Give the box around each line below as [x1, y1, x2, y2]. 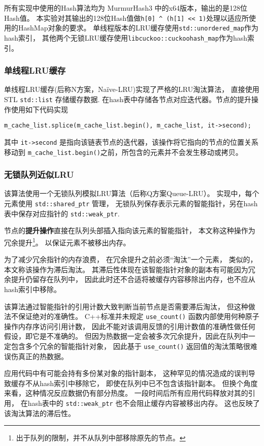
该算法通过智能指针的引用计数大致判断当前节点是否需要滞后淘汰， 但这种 [4, 301, 248, 311]
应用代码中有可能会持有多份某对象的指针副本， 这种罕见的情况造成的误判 [4, 368, 248, 378]
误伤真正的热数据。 [4, 351, 68, 361]
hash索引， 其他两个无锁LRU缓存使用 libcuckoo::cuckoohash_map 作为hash [4, 32, 247, 43]
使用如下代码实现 [11, 104, 68, 114]
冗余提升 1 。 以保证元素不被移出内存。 [4, 235, 130, 247]
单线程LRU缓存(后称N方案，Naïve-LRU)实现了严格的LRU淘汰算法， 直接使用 [4, 84, 259, 94]
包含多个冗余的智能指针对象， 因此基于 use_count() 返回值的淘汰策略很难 [11, 340, 257, 351]
